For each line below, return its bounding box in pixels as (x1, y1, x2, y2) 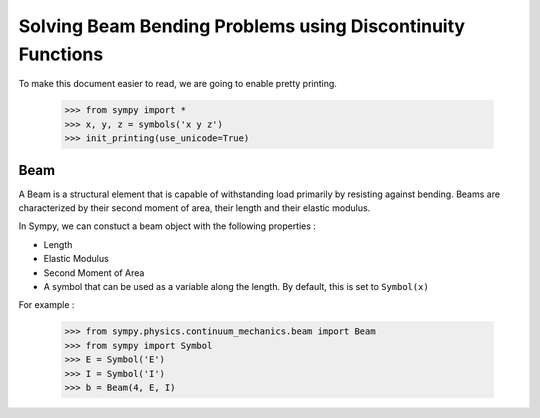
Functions (18, 43, 104, 65)
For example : (18, 299, 75, 311)
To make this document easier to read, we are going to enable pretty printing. (18, 78, 337, 90)
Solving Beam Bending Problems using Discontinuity (18, 15, 465, 37)
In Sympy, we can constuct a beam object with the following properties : (18, 220, 317, 232)
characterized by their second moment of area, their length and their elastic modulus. (18, 202, 371, 214)
